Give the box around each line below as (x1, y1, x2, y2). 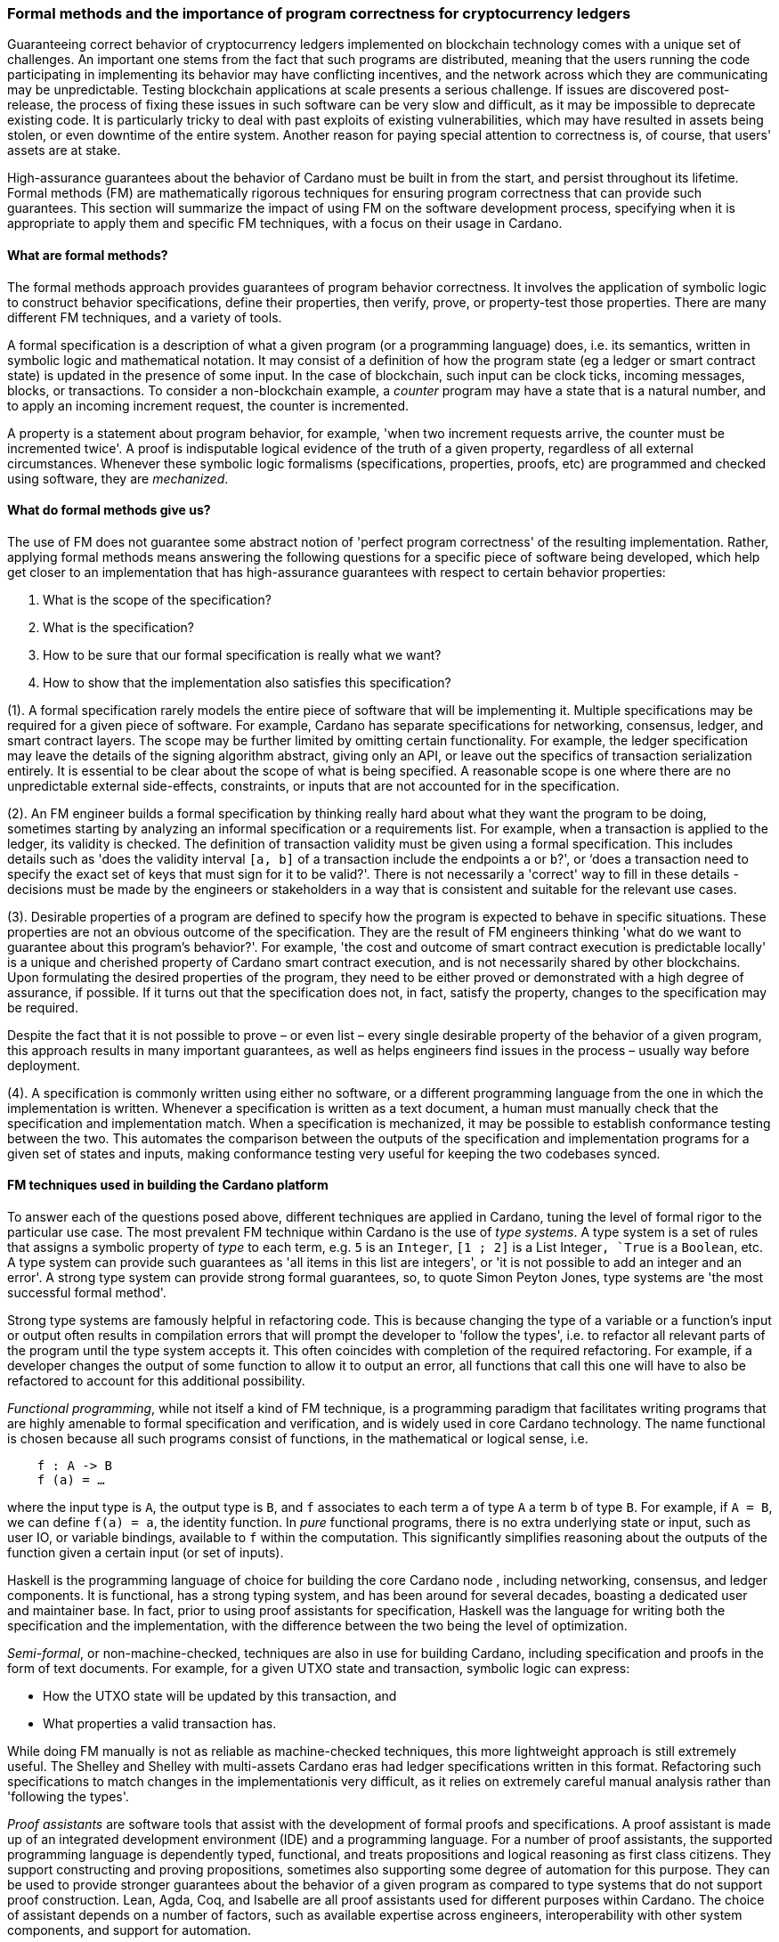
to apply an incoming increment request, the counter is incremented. (7, 397, 410, 413)
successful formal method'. (7, 1285, 166, 1301)
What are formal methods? (7, 247, 168, 263)
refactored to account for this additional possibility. (7, 1373, 305, 1389)
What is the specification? (43, 619, 195, 635)
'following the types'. (7, 1789, 129, 1805)
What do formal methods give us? (7, 502, 211, 518)
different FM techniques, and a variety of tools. (7, 309, 282, 325)
